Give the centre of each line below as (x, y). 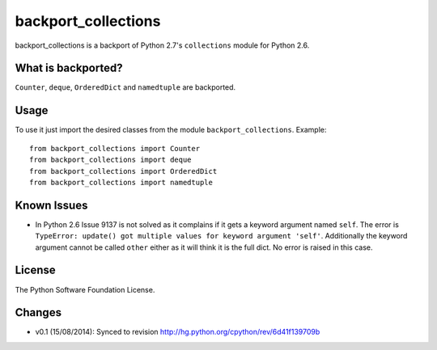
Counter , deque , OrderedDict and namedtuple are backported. (125, 87)
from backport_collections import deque (110, 160)
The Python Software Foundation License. (85, 289)
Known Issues (51, 205)
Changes (38, 312)
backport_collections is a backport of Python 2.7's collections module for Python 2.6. (162, 45)
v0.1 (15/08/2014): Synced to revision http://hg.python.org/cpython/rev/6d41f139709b (178, 332)
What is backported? (69, 68)
